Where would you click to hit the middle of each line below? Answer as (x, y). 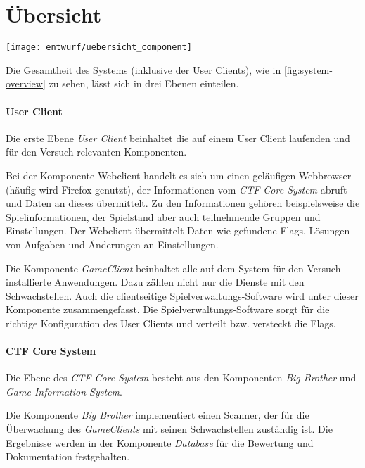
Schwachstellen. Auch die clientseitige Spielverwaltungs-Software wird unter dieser (182, 295)
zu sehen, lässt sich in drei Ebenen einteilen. (144, 83)
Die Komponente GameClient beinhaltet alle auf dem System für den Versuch (173, 268)
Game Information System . (64, 391)
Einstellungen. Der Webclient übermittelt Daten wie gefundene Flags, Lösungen (178, 230)
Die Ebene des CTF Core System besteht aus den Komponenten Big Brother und (181, 378)
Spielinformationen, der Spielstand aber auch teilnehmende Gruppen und (163, 216)
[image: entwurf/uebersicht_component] (99, 48)
